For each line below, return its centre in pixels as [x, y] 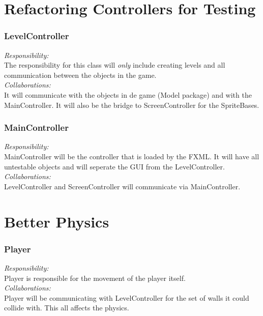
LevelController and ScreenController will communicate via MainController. [122, 186]
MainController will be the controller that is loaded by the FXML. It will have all [132, 156]
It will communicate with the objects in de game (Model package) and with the [128, 94]
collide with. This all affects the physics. [67, 308]
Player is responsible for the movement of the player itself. [95, 278]
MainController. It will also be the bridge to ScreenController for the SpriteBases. [132, 105]
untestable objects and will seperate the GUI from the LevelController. [114, 166]
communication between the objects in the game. [80, 75]
